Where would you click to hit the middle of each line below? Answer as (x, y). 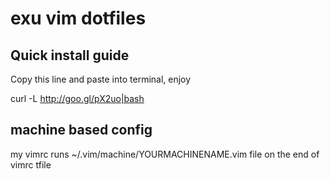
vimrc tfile (31, 164)
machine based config (81, 130)
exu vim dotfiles (78, 18)
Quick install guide (70, 55)
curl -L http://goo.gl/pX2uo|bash (77, 98)
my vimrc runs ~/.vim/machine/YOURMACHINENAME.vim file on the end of (165, 154)
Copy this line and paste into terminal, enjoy (101, 79)
